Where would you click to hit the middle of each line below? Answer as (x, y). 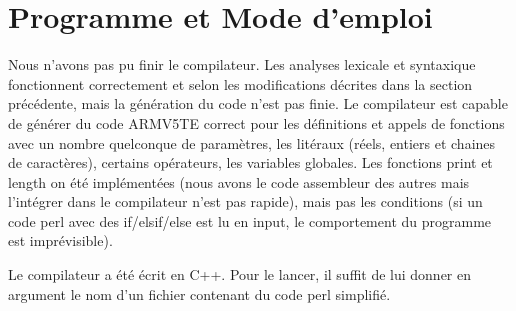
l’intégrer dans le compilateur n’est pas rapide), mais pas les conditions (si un (245, 201)
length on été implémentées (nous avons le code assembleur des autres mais (239, 181)
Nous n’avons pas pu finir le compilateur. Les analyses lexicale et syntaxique (242, 64)
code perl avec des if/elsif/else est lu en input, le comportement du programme (250, 220)
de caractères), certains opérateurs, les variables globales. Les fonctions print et (250, 162)
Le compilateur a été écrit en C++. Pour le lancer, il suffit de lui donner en (240, 274)
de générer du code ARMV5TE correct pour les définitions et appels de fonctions (256, 122)
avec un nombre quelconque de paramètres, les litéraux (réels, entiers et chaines (252, 142)
